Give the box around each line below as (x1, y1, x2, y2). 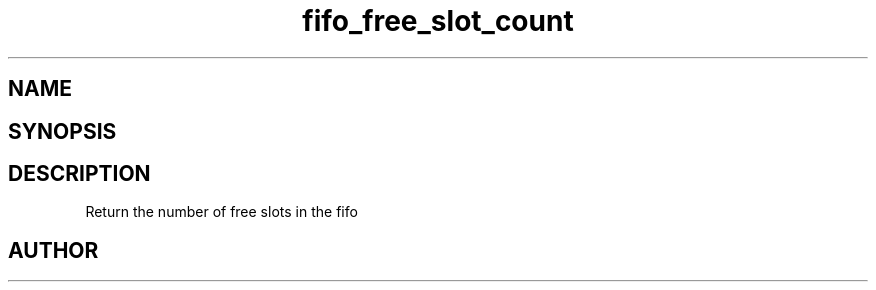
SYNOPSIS (8, 118, 117, 144)
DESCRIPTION (8, 161, 151, 187)
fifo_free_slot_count (302, 4, 574, 38)
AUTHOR (8, 237, 99, 263)
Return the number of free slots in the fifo (85, 203, 358, 221)
